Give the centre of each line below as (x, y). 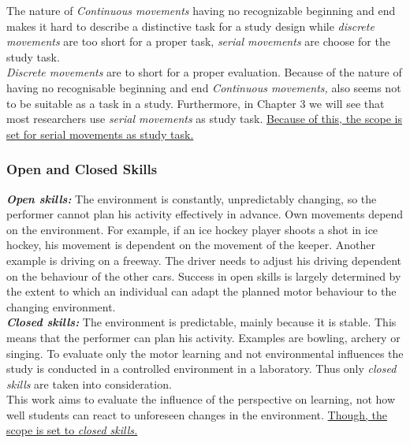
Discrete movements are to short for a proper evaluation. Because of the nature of (204, 72)
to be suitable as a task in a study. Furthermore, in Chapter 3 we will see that (196, 103)
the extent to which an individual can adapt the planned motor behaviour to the (201, 291)
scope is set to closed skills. (72, 430)
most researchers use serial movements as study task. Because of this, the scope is (204, 119)
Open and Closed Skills (82, 169)
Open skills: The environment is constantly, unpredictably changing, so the (192, 198)
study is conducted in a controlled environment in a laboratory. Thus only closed (201, 369)
